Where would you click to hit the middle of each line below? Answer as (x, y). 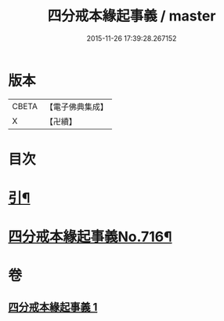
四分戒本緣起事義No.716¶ (90, 237)
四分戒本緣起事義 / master (132, 16)
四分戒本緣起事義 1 (53, 307)
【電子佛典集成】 (76, 107)
